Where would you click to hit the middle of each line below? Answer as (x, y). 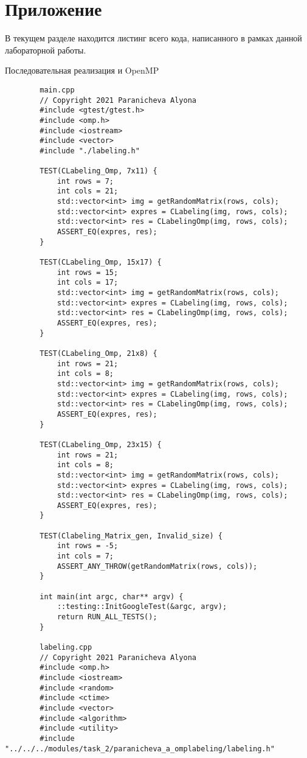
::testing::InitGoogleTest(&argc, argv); (142, 607)
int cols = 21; (88, 191)
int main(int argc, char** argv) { (112, 596)
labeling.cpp (66, 647)
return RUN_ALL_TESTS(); (107, 617)
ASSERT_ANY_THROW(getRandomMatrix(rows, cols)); (157, 566)
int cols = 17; (88, 283)
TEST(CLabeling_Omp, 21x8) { (98, 353)
